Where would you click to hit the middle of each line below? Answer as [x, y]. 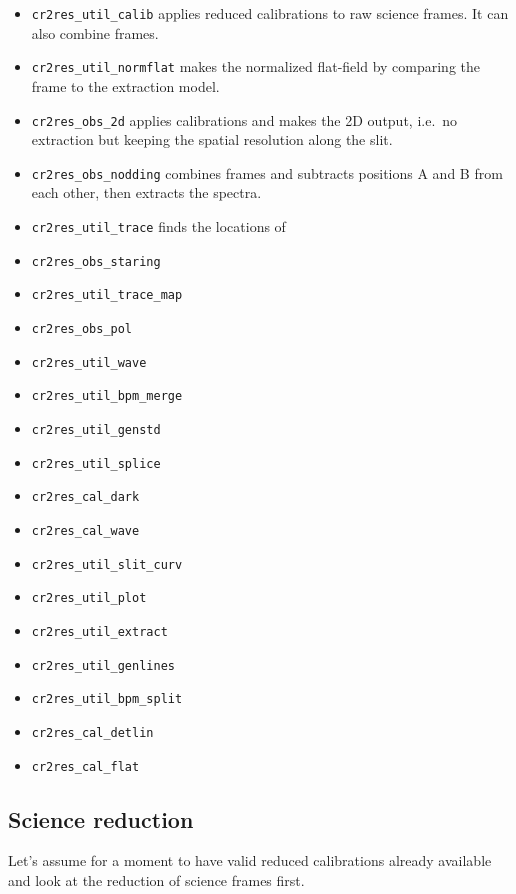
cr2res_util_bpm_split [107, 699]
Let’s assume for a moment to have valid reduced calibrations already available [250, 860]
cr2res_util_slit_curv [107, 564]
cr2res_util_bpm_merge [107, 396]
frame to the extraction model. [125, 85]
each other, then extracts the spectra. [146, 192]
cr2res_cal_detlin [92, 732]
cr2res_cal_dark [85, 497]
